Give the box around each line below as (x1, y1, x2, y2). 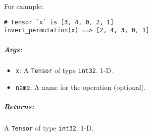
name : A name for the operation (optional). (15, 82, 146, 92)
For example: (4, 1, 44, 11)
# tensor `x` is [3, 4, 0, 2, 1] (4, 18, 114, 26)
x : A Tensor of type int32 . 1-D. (15, 65, 113, 75)
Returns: (4, 101, 34, 112)
